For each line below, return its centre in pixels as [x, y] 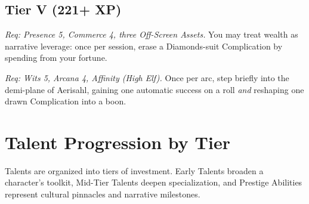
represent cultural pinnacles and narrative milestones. [103, 194]
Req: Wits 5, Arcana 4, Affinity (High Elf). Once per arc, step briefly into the [147, 77]
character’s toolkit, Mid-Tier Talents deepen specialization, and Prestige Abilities [154, 182]
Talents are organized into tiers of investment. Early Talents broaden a [134, 170]
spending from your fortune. [56, 58]
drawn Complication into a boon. [66, 101]
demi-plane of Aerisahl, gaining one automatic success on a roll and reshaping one [154, 89]
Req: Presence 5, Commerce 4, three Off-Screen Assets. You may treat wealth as [152, 34]
